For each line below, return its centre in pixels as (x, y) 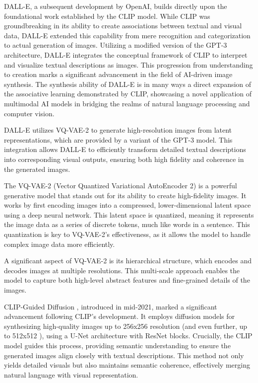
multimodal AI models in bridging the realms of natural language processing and (127, 103)
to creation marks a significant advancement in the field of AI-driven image (118, 74)
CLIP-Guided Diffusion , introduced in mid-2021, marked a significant (111, 306)
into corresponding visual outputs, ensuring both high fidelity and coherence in (124, 159)
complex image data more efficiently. (60, 244)
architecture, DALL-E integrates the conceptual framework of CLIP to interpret (126, 54)
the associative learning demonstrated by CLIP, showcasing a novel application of (128, 94)
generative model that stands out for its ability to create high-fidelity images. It (125, 195)
